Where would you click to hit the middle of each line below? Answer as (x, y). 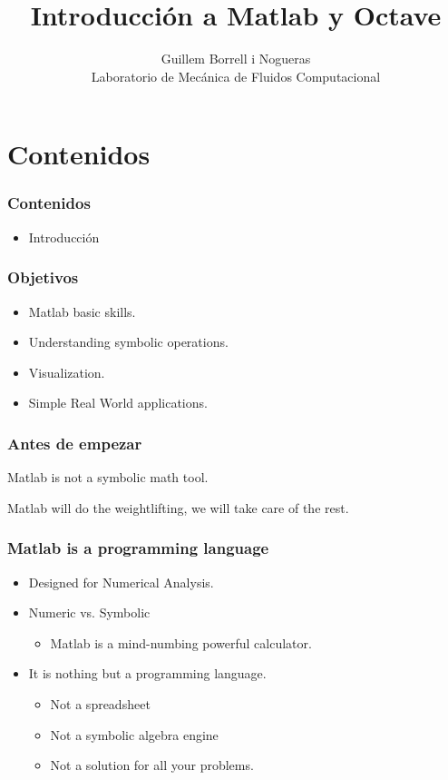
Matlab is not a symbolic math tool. (108, 477)
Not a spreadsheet (100, 703)
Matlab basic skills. (82, 311)
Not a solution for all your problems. (152, 765)
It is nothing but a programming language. (147, 673)
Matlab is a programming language (138, 548)
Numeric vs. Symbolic (89, 612)
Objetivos (43, 277)
